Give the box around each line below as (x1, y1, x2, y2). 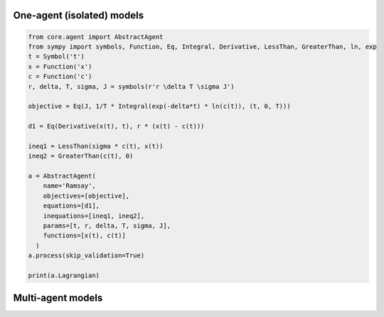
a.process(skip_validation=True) (28, 252, 145, 259)
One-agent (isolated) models (13, 9, 144, 21)
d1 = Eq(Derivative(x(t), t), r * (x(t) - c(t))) (28, 122, 205, 131)
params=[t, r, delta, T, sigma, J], (43, 222, 171, 230)
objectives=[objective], (43, 192, 130, 200)
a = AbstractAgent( (28, 172, 96, 181)
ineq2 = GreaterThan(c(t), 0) (28, 152, 134, 160)
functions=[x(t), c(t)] (43, 232, 126, 240)
